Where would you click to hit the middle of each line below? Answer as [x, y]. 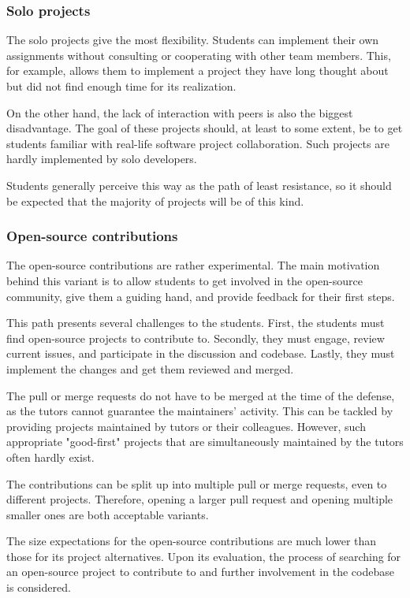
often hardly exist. [50, 457]
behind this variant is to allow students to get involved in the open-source [184, 280]
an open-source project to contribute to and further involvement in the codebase [200, 572]
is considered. [39, 587]
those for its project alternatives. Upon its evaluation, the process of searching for [204, 556]
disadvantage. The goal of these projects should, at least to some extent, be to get [205, 128]
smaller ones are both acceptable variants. [108, 514]
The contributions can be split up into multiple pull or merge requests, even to [197, 483]
